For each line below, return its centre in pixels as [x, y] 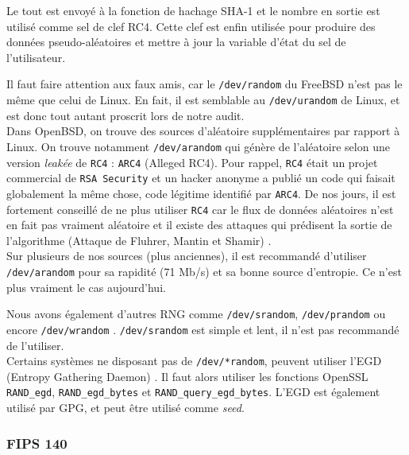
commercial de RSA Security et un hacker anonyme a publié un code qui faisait [201, 178]
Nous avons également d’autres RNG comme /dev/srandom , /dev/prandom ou [196, 314]
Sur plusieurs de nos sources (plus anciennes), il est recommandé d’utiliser [187, 256]
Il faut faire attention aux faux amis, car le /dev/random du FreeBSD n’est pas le [204, 84]
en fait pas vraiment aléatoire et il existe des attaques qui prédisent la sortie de [199, 225]
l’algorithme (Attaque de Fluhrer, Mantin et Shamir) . [139, 240]
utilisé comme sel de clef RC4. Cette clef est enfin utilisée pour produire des [191, 26]
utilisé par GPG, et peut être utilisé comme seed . [125, 407]
